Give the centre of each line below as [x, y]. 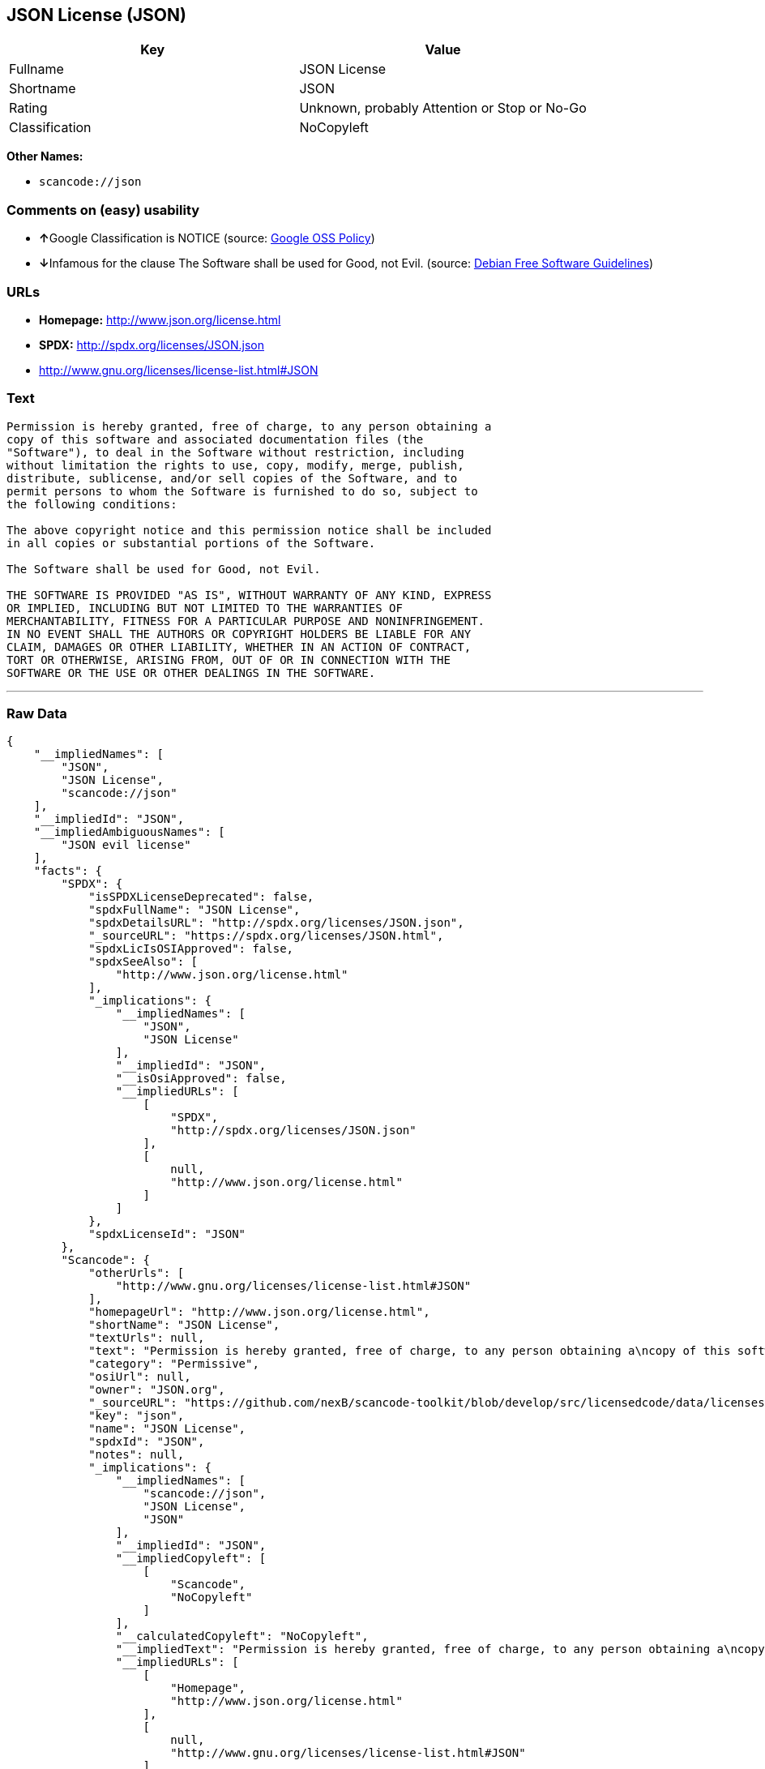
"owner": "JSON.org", [157, 1390]
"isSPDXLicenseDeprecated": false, [201, 897]
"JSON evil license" [126, 845]
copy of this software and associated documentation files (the [215, 439]
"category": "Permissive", [174, 1364]
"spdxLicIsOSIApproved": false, [191, 949]
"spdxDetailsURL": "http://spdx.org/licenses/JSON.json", [276, 923]
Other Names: [45, 156]
